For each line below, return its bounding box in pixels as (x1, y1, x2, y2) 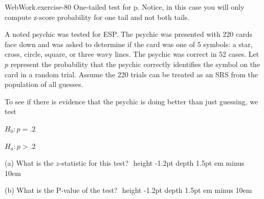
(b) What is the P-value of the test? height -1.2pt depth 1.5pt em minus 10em (5, 185, 252, 195)
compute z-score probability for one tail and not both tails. (5, 11, 190, 22)
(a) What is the (5, 158, 54, 168)
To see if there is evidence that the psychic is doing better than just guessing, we (5, 96, 258, 106)
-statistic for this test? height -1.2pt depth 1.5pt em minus (59, 158, 245, 168)
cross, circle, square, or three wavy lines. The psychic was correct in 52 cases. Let (5, 49, 259, 59)
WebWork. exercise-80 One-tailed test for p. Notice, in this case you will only (5, 2, 245, 12)
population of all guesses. (5, 79, 83, 90)
